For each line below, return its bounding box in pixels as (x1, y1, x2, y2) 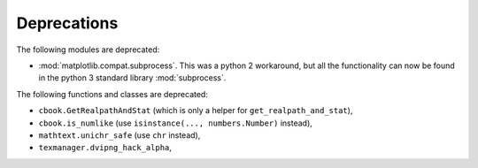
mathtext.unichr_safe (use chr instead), (38, 129, 201, 141)
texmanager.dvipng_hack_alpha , (38, 142, 173, 153)
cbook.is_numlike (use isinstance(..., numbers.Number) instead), (38, 118, 313, 128)
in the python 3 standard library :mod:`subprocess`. (38, 73, 227, 83)
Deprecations (16, 13, 119, 33)
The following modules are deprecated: (16, 44, 160, 55)
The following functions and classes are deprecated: (16, 88, 208, 99)
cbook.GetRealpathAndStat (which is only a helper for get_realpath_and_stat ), (38, 105, 353, 116)
